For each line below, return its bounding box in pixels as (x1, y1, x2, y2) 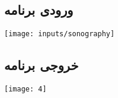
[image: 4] (4, 85, 47, 94)
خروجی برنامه (4, 56, 79, 74)
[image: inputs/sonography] (4, 30, 115, 39)
